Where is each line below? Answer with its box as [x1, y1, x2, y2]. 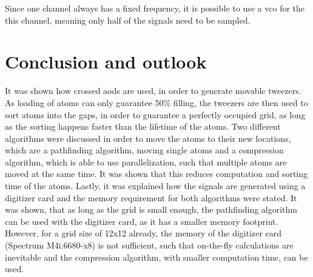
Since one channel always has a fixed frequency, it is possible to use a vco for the [5, 2, 305, 14]
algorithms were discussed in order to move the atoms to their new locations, [5, 132, 291, 144]
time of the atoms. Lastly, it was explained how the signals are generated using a [5, 179, 306, 192]
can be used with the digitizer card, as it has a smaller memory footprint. [5, 215, 278, 227]
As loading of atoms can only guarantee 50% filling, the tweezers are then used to [5, 96, 308, 108]
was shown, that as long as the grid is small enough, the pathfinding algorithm [5, 203, 298, 216]
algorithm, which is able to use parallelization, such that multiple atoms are [5, 155, 287, 168]
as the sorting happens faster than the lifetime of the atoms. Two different [5, 120, 281, 133]
